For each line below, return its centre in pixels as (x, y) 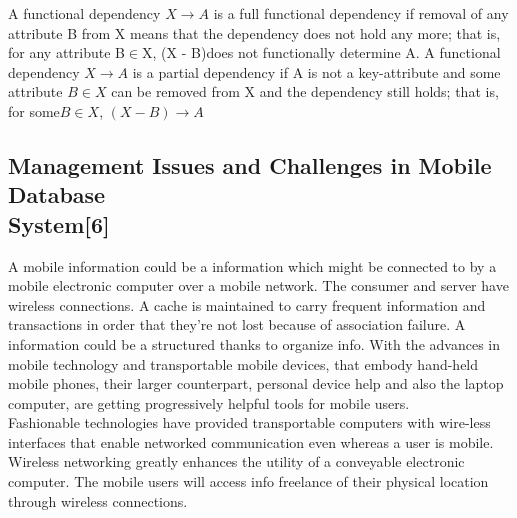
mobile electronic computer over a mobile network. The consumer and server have (258, 285)
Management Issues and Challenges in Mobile (250, 164)
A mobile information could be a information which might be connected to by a (252, 265)
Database (57, 194)
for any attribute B (66, 52)
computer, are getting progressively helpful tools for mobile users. (209, 402)
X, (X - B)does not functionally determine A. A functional (321, 52)
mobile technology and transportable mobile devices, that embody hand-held (243, 363)
